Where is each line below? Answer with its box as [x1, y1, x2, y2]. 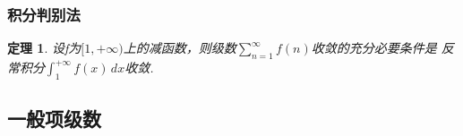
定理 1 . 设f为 [7, 38, 81, 57]
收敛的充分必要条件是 [311, 38, 437, 57]
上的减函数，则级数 [123, 38, 236, 57]
